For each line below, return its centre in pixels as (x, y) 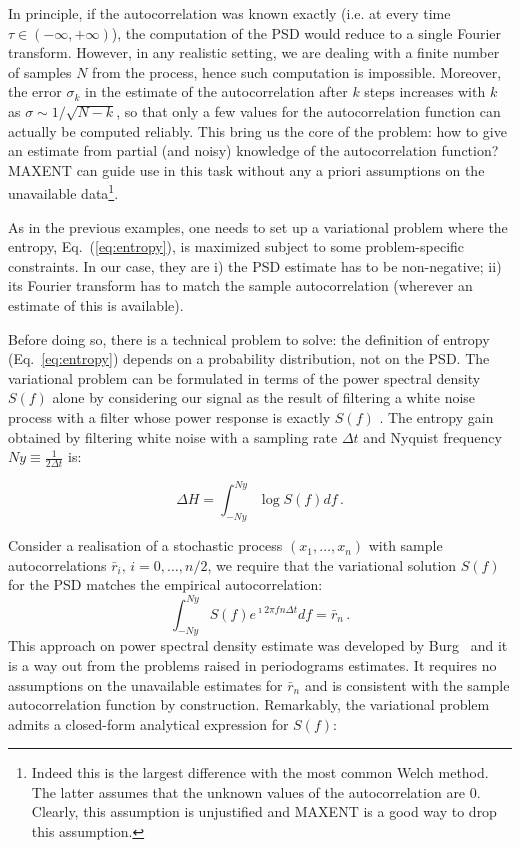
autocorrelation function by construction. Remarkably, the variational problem (249, 704)
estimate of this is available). (96, 304)
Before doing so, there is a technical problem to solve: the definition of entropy (249, 338)
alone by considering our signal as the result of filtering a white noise (264, 397)
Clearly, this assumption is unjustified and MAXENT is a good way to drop (264, 811)
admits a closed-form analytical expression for (148, 723)
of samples (40, 71)
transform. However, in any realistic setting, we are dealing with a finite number (254, 52)
